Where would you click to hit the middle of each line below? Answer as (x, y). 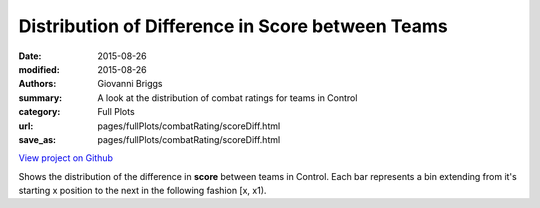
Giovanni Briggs (130, 84)
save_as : (37, 139)
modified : (39, 69)
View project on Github (66, 158)
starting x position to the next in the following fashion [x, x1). (142, 191)
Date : (30, 56)
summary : (40, 97)
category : (39, 112)
